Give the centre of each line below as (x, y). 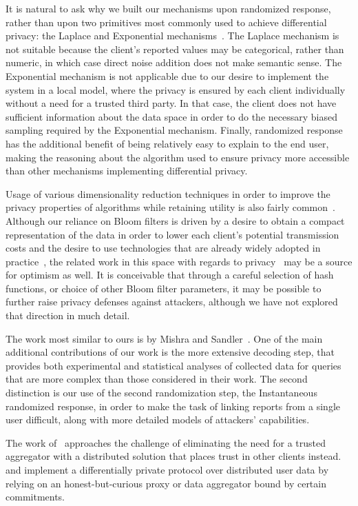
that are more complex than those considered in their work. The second (157, 379)
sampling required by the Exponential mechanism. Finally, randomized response (174, 130)
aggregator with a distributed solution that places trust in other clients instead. (173, 456)
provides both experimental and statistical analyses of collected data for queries (173, 365)
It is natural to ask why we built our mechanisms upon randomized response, (168, 8)
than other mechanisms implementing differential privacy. (127, 171)
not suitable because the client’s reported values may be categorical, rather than (175, 49)
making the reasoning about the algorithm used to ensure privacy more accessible (178, 157)
